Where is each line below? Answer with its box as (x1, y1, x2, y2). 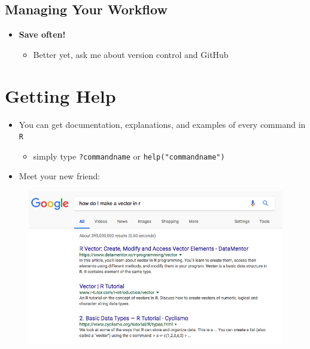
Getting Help (5, 83, 116, 108)
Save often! (19, 28, 66, 41)
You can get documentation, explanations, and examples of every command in (19, 118, 306, 130)
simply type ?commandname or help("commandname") (33, 149, 225, 162)
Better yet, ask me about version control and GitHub (33, 48, 229, 60)
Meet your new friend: (19, 170, 101, 182)
